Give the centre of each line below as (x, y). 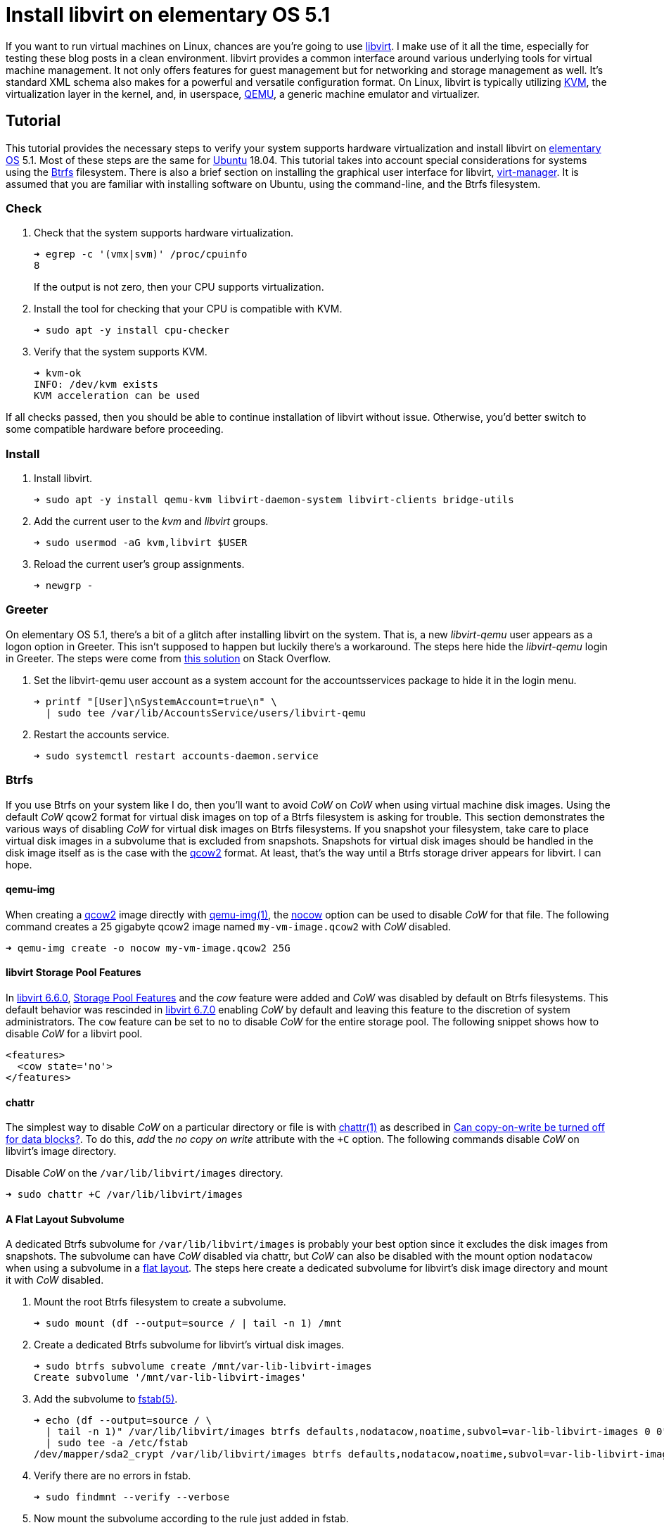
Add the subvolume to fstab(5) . (106, 1399)
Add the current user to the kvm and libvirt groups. (151, 521)
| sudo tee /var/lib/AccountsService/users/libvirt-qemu (206, 713)
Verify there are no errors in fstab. (113, 1476)
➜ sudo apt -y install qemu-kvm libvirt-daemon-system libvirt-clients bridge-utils (274, 500)
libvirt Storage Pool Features (74, 973)
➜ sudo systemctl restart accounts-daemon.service (176, 755)
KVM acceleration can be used (117, 396)
